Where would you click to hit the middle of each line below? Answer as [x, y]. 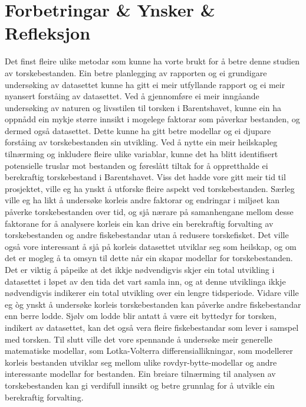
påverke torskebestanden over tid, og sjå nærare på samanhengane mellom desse [149, 212]
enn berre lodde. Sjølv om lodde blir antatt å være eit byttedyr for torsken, [141, 316]
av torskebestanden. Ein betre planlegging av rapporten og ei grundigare [136, 72]
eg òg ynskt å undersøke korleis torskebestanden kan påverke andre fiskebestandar [153, 304]
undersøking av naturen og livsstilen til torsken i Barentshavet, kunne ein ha [143, 107]
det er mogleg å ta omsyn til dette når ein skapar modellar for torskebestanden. [149, 258]
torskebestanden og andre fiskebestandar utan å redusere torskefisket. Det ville [147, 235]
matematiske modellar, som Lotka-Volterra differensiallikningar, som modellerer [149, 351]
